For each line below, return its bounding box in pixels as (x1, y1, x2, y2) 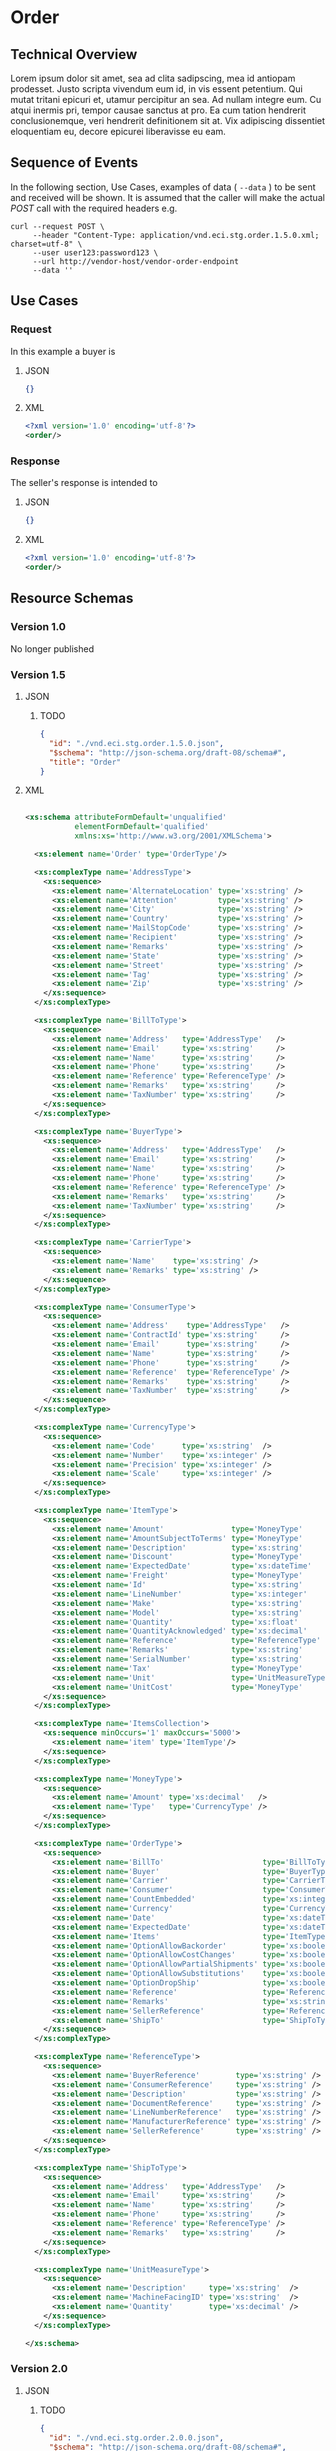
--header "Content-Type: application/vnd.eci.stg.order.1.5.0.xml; (32, 230, 320, 240)
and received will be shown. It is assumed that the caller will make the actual (10, 191, 325, 203)
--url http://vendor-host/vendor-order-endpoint (32, 256, 240, 266)
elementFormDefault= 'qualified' (74, 822, 210, 832)
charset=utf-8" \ (10, 239, 83, 249)
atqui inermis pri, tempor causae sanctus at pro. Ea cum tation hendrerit (10, 104, 307, 116)
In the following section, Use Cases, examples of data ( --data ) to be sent (10, 181, 317, 193)
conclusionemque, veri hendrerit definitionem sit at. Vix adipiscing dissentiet (10, 115, 326, 126)
